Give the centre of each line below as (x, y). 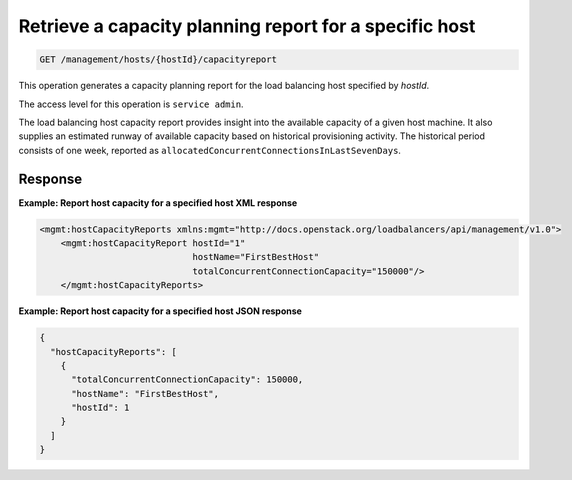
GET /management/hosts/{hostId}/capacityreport (158, 59)
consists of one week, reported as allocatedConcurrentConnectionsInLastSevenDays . (210, 150)
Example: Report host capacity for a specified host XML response (158, 202)
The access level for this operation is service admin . (131, 104)
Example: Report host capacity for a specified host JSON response (160, 311)
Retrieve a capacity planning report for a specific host (247, 26)
